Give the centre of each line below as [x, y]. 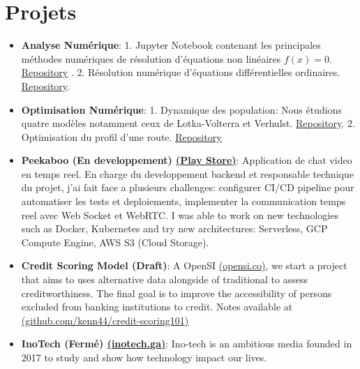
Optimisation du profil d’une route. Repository [121, 136]
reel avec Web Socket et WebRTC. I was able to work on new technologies [180, 214]
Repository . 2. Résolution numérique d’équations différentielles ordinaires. [181, 72]
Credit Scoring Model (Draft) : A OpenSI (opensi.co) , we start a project [184, 265]
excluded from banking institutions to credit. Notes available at [157, 307]
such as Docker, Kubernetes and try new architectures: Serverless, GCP [174, 228]
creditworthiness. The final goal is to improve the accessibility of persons [177, 293]
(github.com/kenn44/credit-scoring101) [105, 320]
